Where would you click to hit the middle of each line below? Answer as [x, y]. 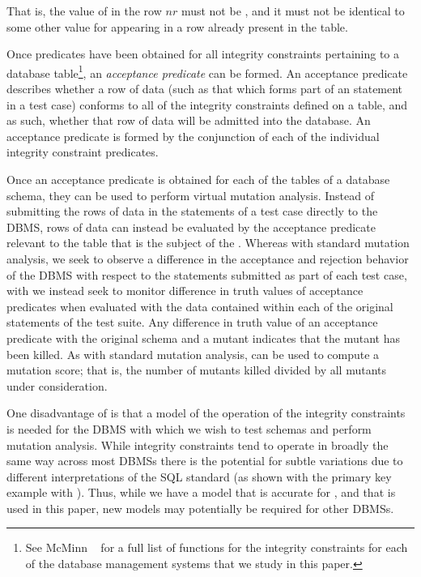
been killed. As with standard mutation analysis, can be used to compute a [193, 354]
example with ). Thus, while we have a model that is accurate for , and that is [201, 492]
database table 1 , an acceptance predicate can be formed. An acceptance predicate [207, 71]
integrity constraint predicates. [83, 152]
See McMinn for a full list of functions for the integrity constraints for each [217, 547]
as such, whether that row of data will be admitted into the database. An [189, 120]
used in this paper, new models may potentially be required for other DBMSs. [200, 508]
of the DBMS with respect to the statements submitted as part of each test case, [207, 274]
